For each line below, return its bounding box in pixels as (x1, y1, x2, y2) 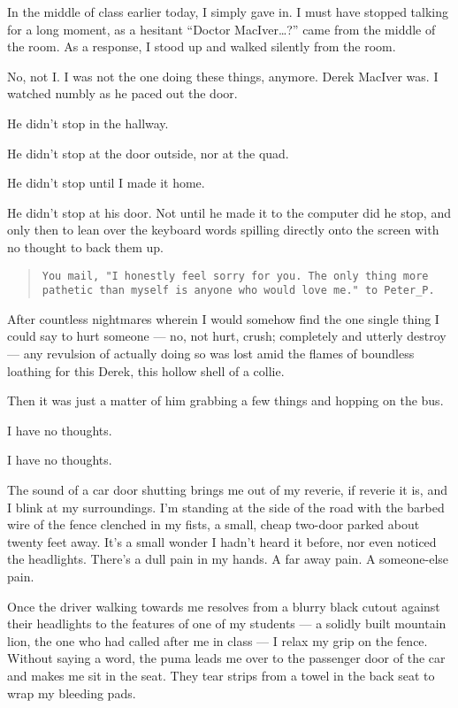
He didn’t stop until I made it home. (7, 173, 205, 192)
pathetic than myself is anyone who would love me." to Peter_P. (42, 284, 435, 297)
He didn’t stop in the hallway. (7, 113, 169, 132)
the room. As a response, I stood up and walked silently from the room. (7, 37, 396, 56)
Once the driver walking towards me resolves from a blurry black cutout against (7, 596, 440, 615)
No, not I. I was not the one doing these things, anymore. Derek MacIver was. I (7, 66, 439, 85)
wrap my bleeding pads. (7, 683, 136, 702)
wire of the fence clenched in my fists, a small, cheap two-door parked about (7, 515, 420, 534)
